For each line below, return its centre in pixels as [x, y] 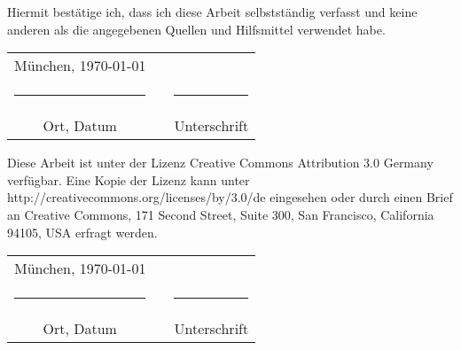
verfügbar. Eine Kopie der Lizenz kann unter [129, 179]
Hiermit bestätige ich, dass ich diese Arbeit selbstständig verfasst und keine [212, 12]
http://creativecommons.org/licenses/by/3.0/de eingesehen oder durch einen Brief [230, 197]
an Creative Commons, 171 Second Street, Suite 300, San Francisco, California [221, 214]
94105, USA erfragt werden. [82, 232]
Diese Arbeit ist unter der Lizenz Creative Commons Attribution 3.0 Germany [220, 163]
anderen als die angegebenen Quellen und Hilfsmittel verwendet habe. [196, 29]
